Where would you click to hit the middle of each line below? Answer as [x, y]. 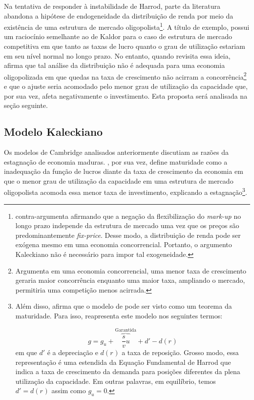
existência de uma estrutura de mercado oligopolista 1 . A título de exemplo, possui [127, 26]
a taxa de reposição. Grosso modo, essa [180, 352]
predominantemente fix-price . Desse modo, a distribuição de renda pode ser [128, 235]
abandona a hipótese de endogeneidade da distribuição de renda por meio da [119, 15]
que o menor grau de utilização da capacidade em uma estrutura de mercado [119, 180]
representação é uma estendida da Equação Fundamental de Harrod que [123, 362]
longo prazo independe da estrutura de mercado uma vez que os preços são [127, 225]
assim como [69, 390]
